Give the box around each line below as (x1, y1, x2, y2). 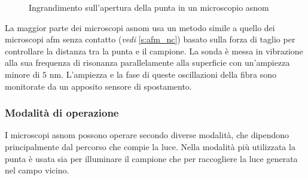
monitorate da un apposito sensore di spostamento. (5, 80, 192, 92)
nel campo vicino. (5, 164, 69, 176)
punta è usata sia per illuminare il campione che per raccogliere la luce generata (5, 152, 298, 164)
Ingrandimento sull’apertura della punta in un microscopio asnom (29, 1, 269, 13)
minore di (5, 68, 40, 80)
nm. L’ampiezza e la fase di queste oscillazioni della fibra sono (49, 68, 276, 80)
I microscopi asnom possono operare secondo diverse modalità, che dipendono (5, 129, 289, 141)
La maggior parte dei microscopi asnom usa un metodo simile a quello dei (5, 21, 275, 33)
